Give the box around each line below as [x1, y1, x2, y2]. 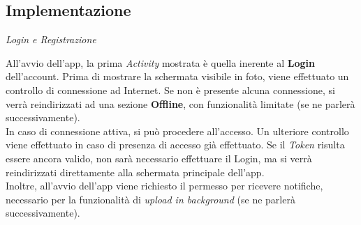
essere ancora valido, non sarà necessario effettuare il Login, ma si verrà [6, 150, 312, 165]
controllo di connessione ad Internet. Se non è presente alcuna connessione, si [6, 82, 335, 97]
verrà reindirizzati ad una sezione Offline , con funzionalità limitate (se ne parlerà [6, 96, 355, 111]
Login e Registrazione [6, 32, 96, 47]
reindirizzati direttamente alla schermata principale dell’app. [6, 164, 265, 179]
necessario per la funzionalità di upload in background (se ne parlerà [6, 192, 295, 206]
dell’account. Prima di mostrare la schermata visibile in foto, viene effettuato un [6, 69, 349, 84]
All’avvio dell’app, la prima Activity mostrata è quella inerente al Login [6, 55, 315, 70]
